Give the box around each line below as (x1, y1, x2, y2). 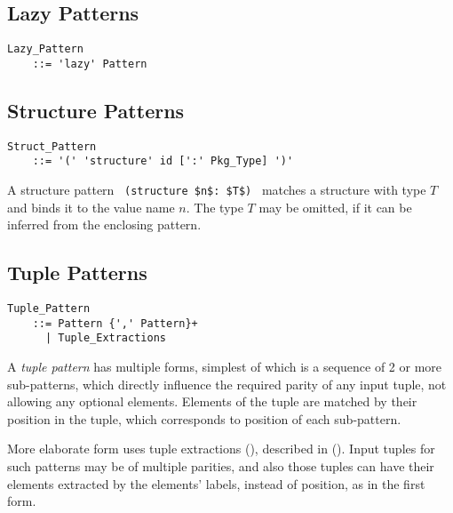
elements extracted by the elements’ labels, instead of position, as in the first (7, 474, 425, 493)
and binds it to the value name (7, 197, 175, 216)
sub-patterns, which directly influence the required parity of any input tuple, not (7, 374, 447, 393)
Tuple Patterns (7, 259, 147, 286)
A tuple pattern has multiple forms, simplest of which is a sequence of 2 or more (7, 357, 442, 376)
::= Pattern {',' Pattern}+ (32, 317, 198, 330)
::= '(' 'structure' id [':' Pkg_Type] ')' (32, 155, 294, 168)
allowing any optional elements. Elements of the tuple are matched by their (7, 392, 417, 411)
